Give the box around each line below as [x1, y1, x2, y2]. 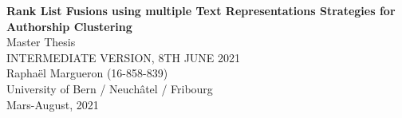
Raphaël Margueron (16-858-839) [6, 65, 168, 81]
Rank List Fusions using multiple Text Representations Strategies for [6, 2, 396, 18]
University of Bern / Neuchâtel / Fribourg [6, 80, 213, 96]
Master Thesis [6, 33, 76, 50]
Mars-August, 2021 [6, 96, 99, 112]
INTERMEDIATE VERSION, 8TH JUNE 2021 [6, 49, 241, 65]
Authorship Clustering [6, 18, 132, 34]
